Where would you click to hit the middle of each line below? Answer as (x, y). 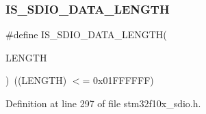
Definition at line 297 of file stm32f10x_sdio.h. (103, 103)
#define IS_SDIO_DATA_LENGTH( (86, 34)
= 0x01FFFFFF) (118, 80)
